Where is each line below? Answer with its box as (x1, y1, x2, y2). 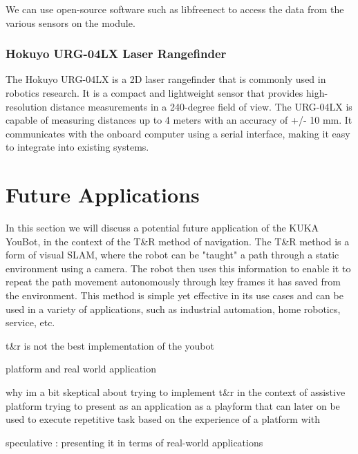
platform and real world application (6, 361, 156, 376)
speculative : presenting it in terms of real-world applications (6, 435, 263, 449)
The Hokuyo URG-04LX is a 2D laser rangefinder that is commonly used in (6, 72, 326, 86)
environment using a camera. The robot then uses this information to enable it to (6, 261, 351, 275)
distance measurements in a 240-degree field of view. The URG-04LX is (50, 99, 352, 113)
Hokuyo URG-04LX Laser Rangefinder (6, 45, 227, 62)
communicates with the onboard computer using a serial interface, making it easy (6, 126, 350, 140)
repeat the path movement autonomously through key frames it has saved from (6, 274, 341, 289)
